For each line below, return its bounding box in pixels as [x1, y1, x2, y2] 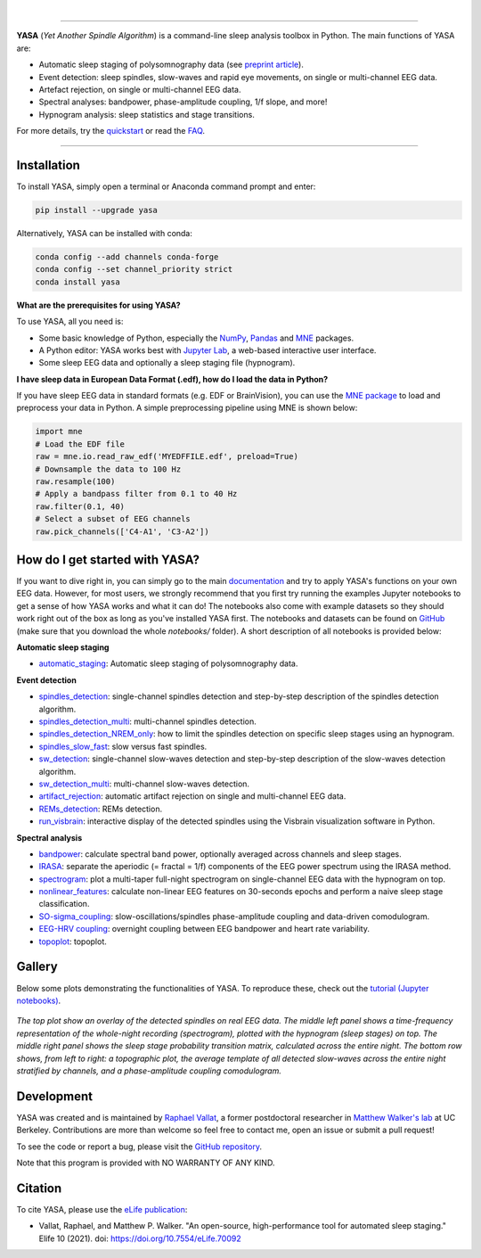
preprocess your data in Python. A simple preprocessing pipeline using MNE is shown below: [16, 402, 358, 414]
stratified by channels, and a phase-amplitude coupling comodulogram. [16, 1065, 282, 1076]
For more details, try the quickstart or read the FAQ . [16, 126, 205, 136]
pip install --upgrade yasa [35, 205, 158, 216]
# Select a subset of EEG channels [35, 514, 191, 524]
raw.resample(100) [35, 477, 116, 487]
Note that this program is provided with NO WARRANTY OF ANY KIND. [16, 1157, 275, 1168]
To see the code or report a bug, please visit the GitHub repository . [16, 1141, 263, 1152]
